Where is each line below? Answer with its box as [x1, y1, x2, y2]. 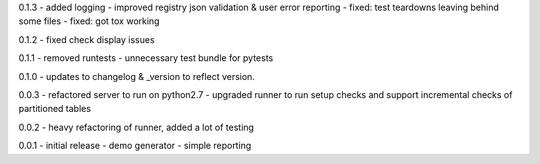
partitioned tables [18, 103, 92, 115]
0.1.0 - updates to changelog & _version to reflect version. [18, 70, 255, 82]
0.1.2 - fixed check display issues [18, 33, 155, 45]
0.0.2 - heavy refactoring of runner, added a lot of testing [18, 121, 255, 133]
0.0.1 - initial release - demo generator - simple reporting [18, 140, 252, 152]
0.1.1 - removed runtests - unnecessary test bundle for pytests [18, 52, 274, 64]
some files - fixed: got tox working [18, 15, 160, 27]
